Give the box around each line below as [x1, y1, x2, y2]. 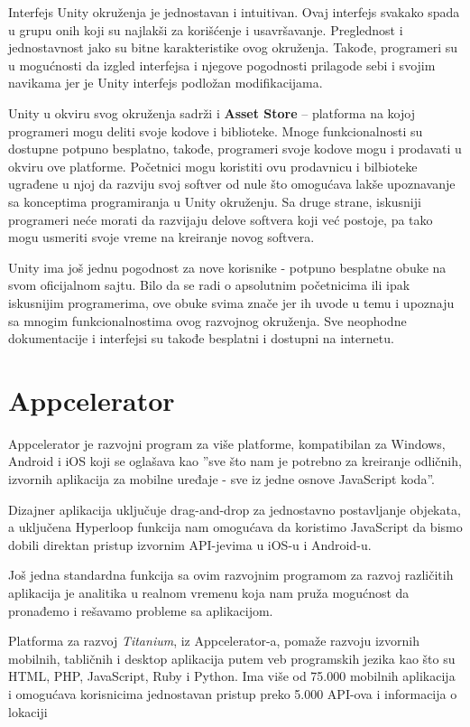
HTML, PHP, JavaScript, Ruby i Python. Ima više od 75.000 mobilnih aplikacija [8, 666, 456, 685]
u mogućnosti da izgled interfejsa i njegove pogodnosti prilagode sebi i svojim [8, 55, 436, 74]
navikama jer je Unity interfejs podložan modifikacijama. [8, 73, 323, 92]
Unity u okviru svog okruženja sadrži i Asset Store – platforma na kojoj [8, 103, 415, 122]
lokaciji [8, 702, 48, 721]
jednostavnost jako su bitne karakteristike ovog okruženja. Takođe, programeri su [8, 38, 458, 57]
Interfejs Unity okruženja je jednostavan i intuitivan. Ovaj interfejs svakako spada [8, 3, 460, 21]
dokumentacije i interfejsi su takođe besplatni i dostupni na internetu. [8, 329, 394, 348]
